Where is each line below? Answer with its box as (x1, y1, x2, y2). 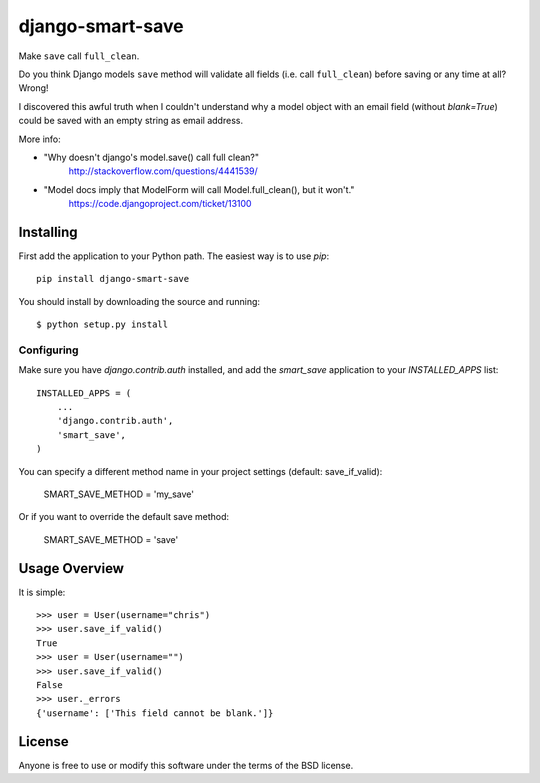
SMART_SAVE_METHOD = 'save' (43, 533, 179, 545)
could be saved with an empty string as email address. (18, 115, 244, 127)
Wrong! (18, 82, 49, 94)
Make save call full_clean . (18, 50, 140, 62)
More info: (18, 133, 62, 145)
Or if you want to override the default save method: (18, 511, 230, 523)
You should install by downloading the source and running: (18, 295, 260, 307)
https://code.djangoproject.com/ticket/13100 (68, 198, 252, 210)
